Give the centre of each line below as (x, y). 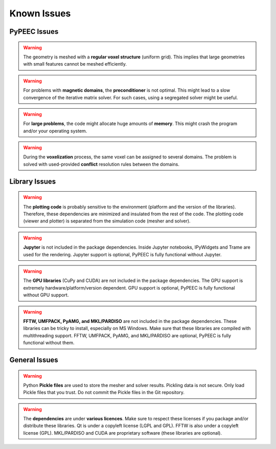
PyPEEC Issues (34, 32)
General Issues (34, 360)
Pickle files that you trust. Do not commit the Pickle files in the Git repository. (104, 393)
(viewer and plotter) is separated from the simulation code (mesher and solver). (107, 221)
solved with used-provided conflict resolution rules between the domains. (101, 164)
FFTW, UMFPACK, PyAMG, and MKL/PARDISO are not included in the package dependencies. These (130, 321)
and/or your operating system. (55, 131)
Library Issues (33, 181)
